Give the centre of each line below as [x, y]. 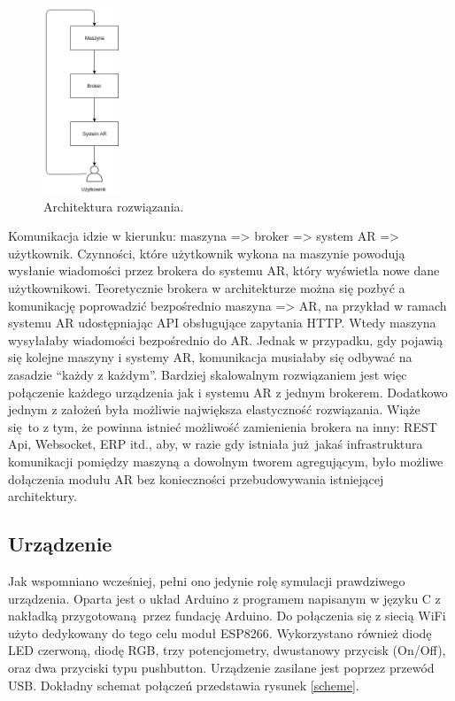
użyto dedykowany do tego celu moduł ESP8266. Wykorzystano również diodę [220, 632]
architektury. [42, 496]
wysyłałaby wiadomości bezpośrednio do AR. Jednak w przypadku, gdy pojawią [226, 339]
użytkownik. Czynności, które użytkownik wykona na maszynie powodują [207, 253]
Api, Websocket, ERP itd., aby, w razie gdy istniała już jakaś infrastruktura [216, 444]
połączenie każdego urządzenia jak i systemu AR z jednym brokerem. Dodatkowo [228, 392]
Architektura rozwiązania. [114, 206]
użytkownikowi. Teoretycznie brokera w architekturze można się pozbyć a [207, 288]
